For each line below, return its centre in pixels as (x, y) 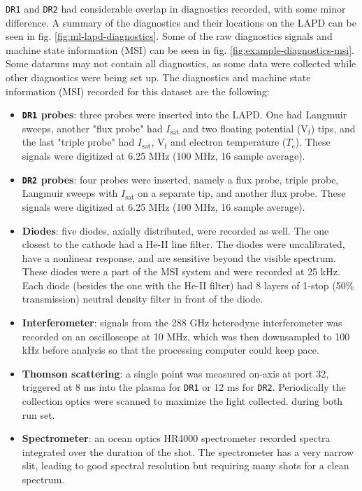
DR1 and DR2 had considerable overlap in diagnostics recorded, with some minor (176, 8)
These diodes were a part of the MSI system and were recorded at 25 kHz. (181, 271)
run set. (38, 414)
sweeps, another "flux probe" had (92, 128)
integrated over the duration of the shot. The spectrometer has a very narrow (188, 451)
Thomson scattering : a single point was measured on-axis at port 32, (175, 373)
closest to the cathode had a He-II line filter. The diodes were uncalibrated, (183, 244)
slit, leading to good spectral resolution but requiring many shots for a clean (186, 465)
